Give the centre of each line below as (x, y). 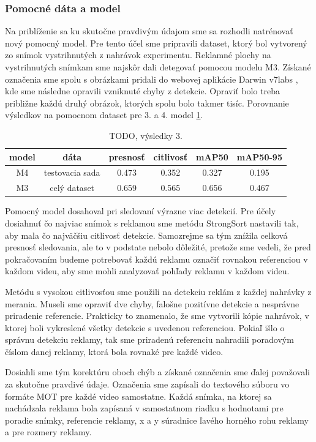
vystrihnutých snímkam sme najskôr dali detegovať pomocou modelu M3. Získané (158, 67)
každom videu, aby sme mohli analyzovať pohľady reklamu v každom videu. (147, 271)
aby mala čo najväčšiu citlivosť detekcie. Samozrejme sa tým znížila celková (146, 235)
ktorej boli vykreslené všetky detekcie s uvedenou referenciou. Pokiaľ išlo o (145, 327)
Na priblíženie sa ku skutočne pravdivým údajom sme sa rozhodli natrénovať (149, 31)
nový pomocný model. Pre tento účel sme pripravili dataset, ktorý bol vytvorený (156, 43)
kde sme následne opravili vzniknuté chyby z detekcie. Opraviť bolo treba (143, 91)
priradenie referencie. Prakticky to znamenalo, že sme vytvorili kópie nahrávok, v (157, 316)
